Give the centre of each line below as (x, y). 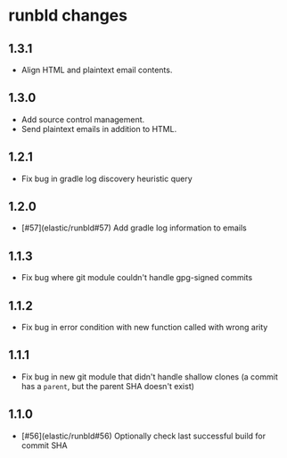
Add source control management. (83, 119)
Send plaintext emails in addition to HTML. (99, 129)
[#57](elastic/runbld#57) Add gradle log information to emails (134, 228)
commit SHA (44, 445)
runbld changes (68, 16)
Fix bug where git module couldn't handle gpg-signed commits (137, 278)
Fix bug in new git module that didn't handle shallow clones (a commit (149, 377)
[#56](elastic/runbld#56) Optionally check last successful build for (143, 436)
